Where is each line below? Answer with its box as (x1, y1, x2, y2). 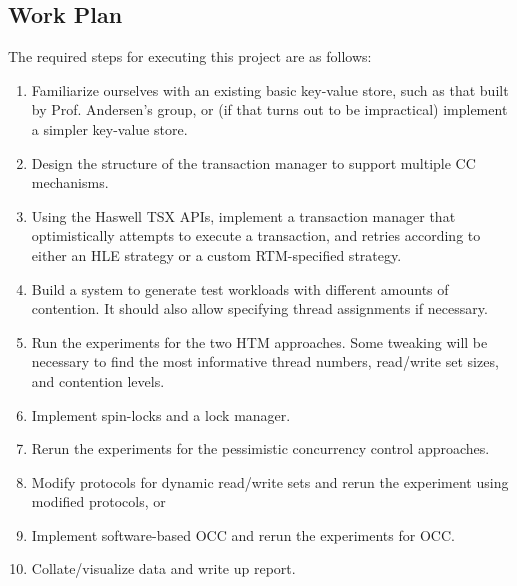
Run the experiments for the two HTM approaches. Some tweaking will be (31, 331, 488, 352)
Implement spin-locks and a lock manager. (31, 404, 291, 425)
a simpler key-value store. (31, 118, 188, 139)
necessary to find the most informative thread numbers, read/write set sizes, (31, 351, 499, 372)
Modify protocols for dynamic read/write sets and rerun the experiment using (31, 471, 509, 492)
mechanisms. (31, 172, 109, 193)
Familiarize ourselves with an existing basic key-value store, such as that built (31, 79, 509, 100)
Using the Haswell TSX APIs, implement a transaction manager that (31, 205, 456, 226)
